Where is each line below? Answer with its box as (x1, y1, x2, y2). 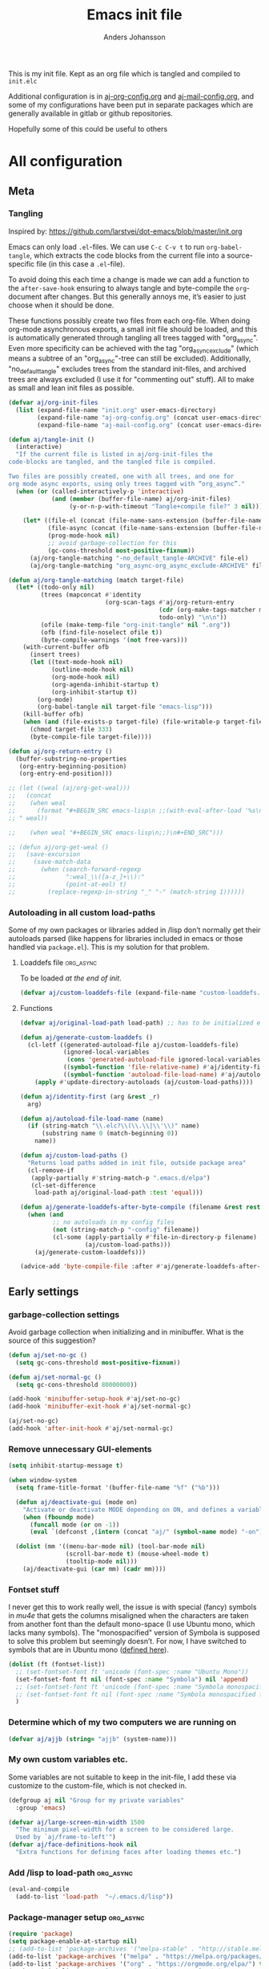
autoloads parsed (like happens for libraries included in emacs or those (8, 933, 243, 943)
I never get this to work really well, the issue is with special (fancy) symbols (8, 1602, 257, 1612)
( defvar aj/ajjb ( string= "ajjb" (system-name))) (8, 1735, 178, 1743)
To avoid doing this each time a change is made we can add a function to (8, 275, 250, 284)
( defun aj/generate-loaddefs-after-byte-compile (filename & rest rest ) (19, 1203, 264, 1212)
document (8, 291, 42, 301)
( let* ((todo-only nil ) (15, 584, 94, 592)
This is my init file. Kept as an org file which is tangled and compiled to (8, 68, 241, 78)
